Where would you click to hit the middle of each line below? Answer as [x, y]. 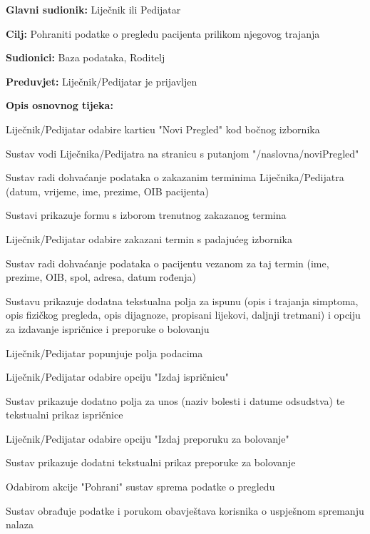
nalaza [20, 524]
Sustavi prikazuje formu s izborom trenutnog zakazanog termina [146, 215]
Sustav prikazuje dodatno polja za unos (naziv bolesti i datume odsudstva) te [175, 400]
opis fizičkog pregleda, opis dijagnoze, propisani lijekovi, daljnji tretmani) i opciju [183, 315]
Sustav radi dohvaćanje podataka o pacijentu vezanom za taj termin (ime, [168, 263]
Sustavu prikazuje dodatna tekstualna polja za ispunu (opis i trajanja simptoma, [182, 301]
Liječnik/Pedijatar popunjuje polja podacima [104, 353]
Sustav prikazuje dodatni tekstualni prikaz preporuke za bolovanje [151, 462]
